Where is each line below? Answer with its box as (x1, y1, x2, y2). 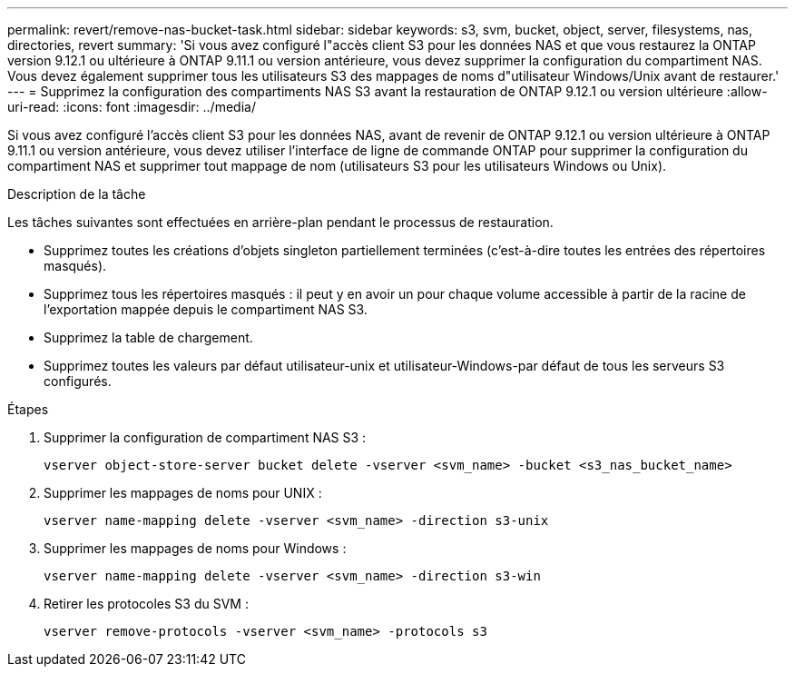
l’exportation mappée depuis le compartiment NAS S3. (44, 302, 368, 317)
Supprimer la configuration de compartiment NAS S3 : (44, 430, 367, 445)
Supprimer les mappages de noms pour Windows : (44, 540, 347, 556)
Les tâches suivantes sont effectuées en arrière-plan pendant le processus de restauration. (7, 214, 554, 230)
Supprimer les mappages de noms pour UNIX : (44, 485, 322, 501)
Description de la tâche (7, 186, 146, 202)
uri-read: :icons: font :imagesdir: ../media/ (7, 99, 256, 114)
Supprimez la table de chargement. (44, 330, 253, 345)
